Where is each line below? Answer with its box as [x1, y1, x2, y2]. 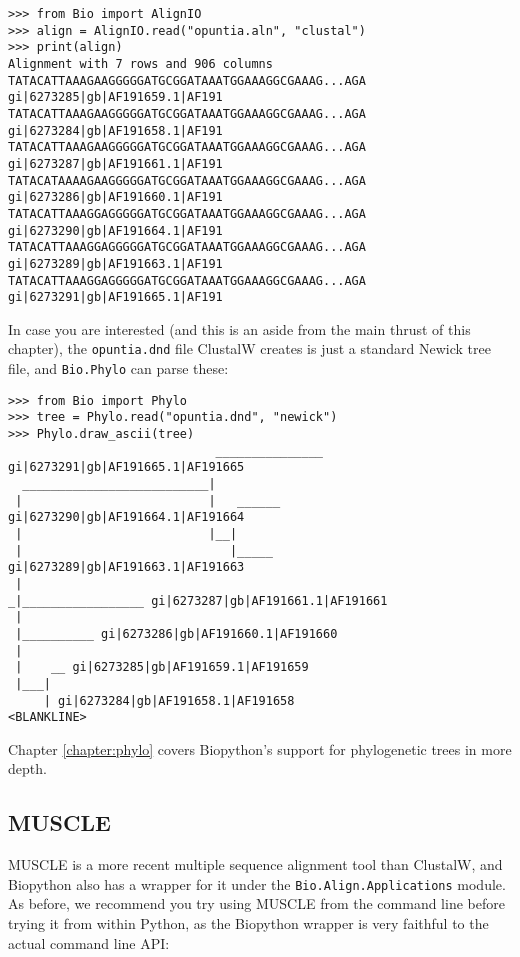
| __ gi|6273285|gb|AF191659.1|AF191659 [15, 660, 309, 675]
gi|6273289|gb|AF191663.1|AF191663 [8, 560, 245, 575]
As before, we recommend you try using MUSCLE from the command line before [8, 893, 505, 914]
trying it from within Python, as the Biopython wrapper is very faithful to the [8, 913, 489, 934]
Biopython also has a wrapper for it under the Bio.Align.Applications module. [8, 873, 506, 894]
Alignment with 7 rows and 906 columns [8, 56, 273, 71]
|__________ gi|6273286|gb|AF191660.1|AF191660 [15, 626, 338, 641]
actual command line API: [8, 932, 170, 953]
